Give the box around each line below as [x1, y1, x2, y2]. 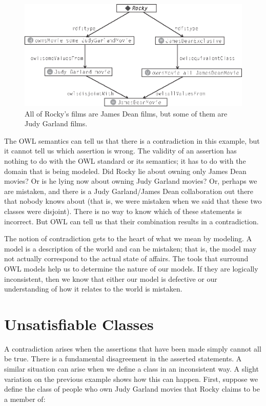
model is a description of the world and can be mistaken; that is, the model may [4, 243, 257, 254]
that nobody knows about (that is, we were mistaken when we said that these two [4, 196, 262, 206]
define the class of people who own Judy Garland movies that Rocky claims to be [4, 383, 260, 394]
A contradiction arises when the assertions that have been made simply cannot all [4, 343, 261, 354]
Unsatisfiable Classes [4, 313, 154, 334]
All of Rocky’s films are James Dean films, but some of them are [25, 108, 228, 119]
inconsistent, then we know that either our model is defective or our [4, 273, 217, 284]
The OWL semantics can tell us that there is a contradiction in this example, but [4, 135, 260, 146]
